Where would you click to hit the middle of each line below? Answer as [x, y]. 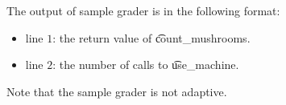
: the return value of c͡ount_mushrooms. [151, 37]
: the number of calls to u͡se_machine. [146, 65]
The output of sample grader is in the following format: [143, 10]
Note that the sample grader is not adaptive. [117, 91]
